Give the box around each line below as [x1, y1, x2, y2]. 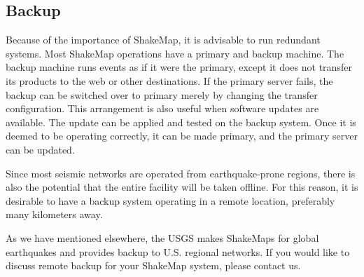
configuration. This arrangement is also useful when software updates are [6, 101, 319, 116]
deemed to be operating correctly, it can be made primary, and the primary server [6, 128, 358, 143]
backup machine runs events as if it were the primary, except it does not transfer [6, 60, 352, 74]
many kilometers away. [6, 207, 103, 222]
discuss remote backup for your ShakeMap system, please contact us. [6, 258, 301, 273]
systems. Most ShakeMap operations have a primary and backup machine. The [6, 46, 344, 60]
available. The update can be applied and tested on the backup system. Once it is [6, 114, 356, 129]
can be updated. [6, 142, 75, 156]
